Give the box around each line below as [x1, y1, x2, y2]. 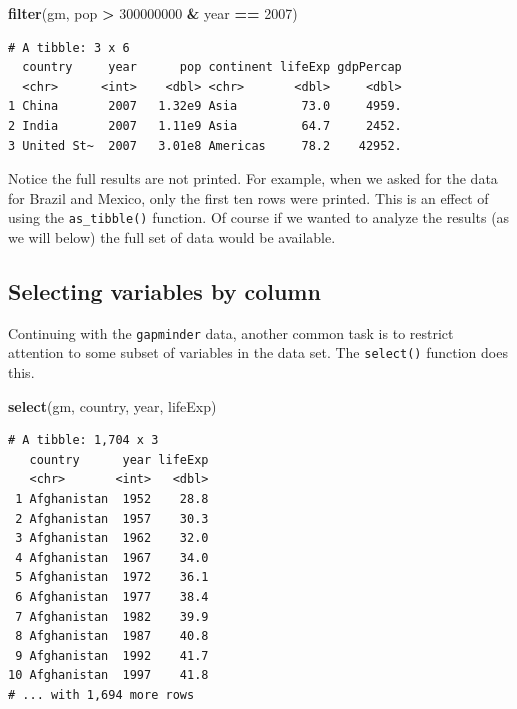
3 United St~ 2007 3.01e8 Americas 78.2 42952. [8, 138, 402, 153]
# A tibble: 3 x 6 [8, 40, 130, 55]
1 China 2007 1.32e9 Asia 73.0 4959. [8, 99, 402, 114]
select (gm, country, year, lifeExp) [8, 395, 217, 416]
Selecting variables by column [8, 275, 321, 306]
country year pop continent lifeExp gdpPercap [22, 60, 402, 75]
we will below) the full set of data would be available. [8, 227, 336, 247]
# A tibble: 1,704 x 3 [8, 433, 159, 448]
